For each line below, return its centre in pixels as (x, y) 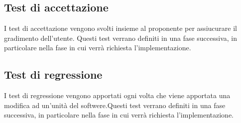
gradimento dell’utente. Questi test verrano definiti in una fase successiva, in (121, 38)
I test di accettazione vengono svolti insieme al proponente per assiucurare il (120, 28)
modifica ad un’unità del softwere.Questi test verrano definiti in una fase (115, 105)
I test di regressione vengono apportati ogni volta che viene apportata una (117, 95)
